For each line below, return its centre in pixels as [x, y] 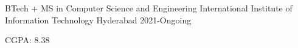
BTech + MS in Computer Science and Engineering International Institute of [149, 8]
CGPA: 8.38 [27, 40]
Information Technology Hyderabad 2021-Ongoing [98, 19]
